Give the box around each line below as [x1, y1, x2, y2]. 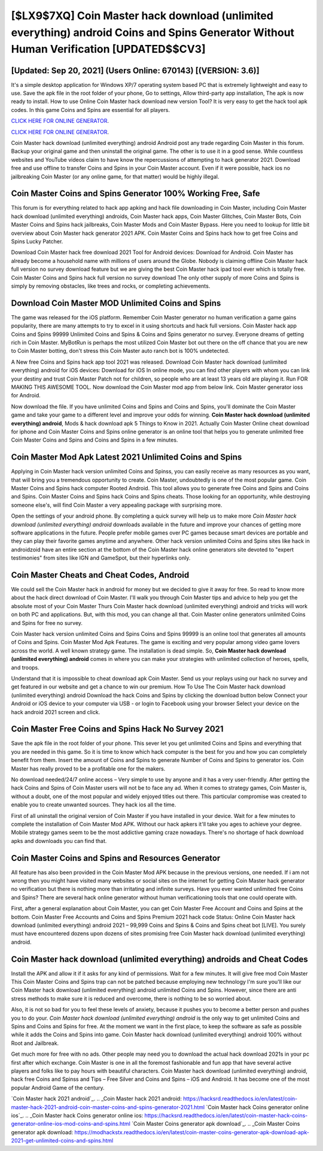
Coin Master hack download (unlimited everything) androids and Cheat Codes [11, 954, 308, 964]
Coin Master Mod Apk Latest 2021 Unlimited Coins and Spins [11, 452, 242, 463]
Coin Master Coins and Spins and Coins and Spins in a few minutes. [11, 436, 178, 443]
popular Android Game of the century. [11, 1084, 105, 1091]
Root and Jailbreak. [11, 1040, 59, 1047]
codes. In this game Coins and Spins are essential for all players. [11, 106, 170, 113]
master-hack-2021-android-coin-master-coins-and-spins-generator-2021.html [11, 1103, 205, 1111]
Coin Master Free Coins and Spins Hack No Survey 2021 [11, 724, 224, 734]
